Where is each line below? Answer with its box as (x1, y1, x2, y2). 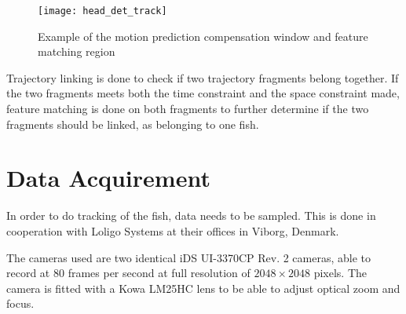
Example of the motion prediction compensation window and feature (38, 27, 368, 44)
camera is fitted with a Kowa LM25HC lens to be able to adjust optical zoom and (6, 279, 401, 296)
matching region (38, 43, 115, 60)
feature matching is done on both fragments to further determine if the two (6, 100, 369, 117)
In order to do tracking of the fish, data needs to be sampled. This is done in (6, 207, 376, 224)
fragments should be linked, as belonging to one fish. (6, 115, 259, 132)
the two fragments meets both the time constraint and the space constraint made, (6, 85, 400, 101)
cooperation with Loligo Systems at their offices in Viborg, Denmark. (6, 222, 339, 239)
